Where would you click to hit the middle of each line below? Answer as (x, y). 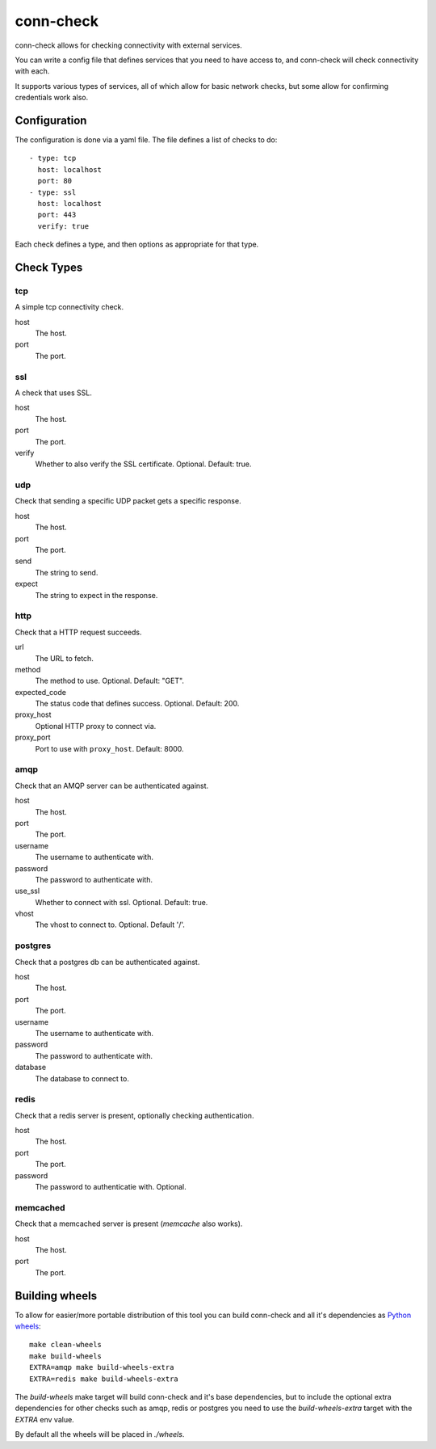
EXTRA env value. (44, 1419)
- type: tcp (53, 158)
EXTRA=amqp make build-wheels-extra (102, 1367)
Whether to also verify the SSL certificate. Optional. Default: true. (143, 464)
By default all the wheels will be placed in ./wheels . (100, 1434)
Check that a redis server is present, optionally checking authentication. (134, 1115)
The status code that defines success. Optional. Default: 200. (137, 704)
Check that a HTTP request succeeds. (78, 632)
